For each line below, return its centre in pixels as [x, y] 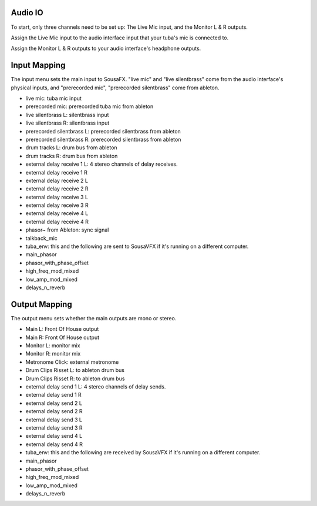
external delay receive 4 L [57, 213]
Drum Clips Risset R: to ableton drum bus [75, 378]
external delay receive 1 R [56, 172]
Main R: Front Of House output [63, 337]
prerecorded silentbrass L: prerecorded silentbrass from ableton [103, 131]
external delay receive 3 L [57, 197]
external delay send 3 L [54, 420]
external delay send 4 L [54, 436]
